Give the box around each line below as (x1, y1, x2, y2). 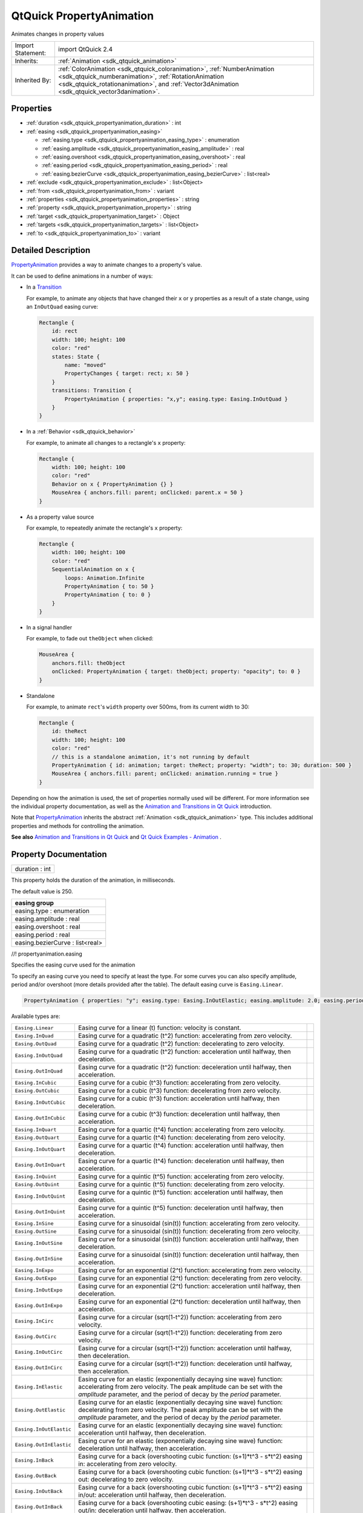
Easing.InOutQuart (15, 1146, 66, 1152)
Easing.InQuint (15, 1173, 57, 1180)
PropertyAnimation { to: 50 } (64, 583, 154, 589)
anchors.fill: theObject (51, 660, 126, 666)
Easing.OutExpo (15, 1275, 57, 1281)
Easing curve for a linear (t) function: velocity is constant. (77, 1023, 241, 1032)
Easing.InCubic (15, 1079, 57, 1086)
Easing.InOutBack (15, 1488, 63, 1494)
